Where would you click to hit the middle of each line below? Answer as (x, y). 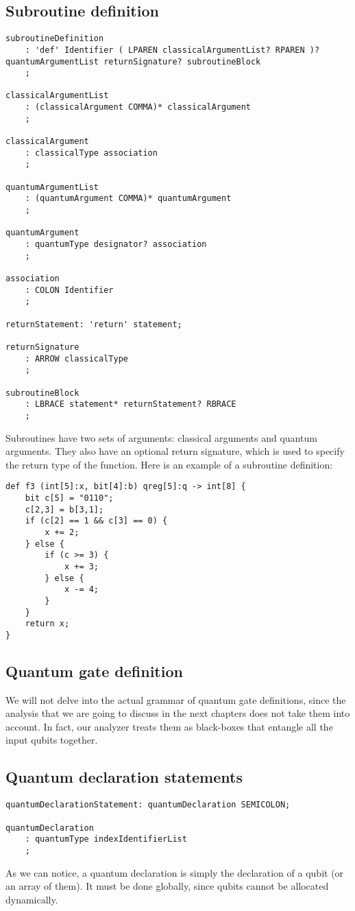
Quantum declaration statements (124, 777)
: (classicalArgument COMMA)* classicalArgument (138, 107)
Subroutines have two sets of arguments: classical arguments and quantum (161, 437)
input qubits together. (52, 740)
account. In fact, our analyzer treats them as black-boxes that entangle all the (169, 726)
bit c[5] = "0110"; (69, 498)
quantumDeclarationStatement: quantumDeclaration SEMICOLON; (148, 805)
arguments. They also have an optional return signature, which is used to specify (175, 451)
